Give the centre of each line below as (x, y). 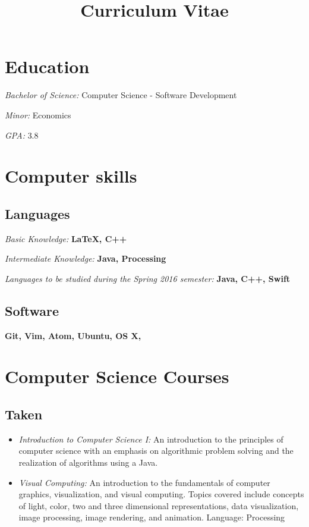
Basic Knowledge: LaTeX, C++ (66, 238)
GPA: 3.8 (22, 135)
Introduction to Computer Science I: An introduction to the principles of (151, 439)
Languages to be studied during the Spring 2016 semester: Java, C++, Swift (148, 278)
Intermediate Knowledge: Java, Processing (86, 258)
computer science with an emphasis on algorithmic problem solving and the (156, 451)
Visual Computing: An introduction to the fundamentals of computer (144, 482)
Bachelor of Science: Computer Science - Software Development (121, 95)
